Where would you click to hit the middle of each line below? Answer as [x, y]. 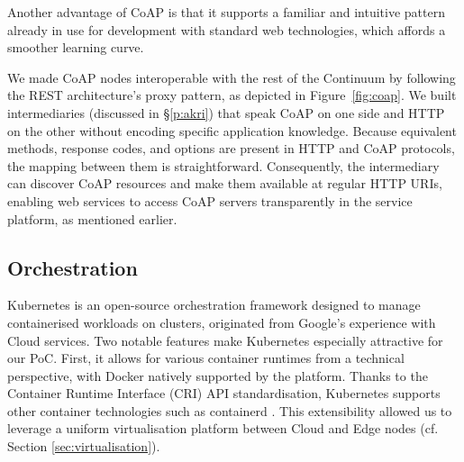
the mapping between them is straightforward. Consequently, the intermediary [223, 165]
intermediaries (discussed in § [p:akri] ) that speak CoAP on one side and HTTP [226, 112]
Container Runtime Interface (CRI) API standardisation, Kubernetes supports [224, 393]
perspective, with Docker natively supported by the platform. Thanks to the [218, 375]
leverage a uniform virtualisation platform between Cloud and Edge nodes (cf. [223, 428]
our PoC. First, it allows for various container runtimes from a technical [206, 358]
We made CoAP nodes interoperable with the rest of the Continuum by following [232, 77]
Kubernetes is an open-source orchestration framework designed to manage [214, 305]
